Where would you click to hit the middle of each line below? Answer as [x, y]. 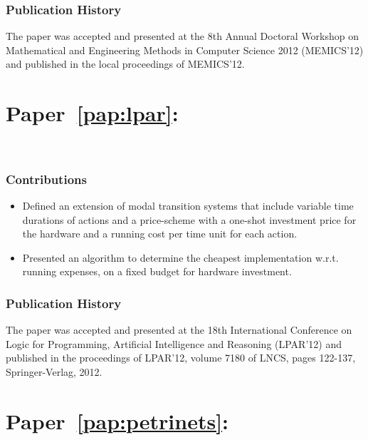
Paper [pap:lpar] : [92, 113]
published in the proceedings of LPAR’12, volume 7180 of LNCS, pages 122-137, [181, 358]
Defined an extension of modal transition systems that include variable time [188, 205]
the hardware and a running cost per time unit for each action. [160, 234]
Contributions [46, 179]
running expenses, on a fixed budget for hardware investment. [157, 271]
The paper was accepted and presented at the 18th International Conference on [179, 330]
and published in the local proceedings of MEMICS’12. [125, 64]
